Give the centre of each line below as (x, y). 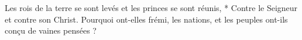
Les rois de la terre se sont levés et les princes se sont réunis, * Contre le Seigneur (151, 8)
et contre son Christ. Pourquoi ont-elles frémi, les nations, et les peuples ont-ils (146, 19)
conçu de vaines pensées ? (51, 30)
